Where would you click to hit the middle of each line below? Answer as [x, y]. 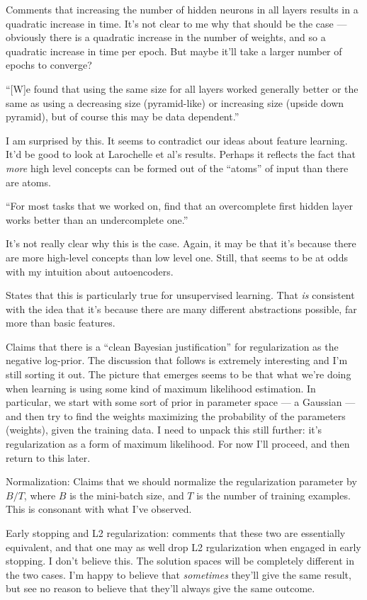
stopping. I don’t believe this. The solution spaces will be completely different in [180, 561]
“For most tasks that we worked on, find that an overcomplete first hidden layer [179, 206]
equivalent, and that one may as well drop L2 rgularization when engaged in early [183, 547]
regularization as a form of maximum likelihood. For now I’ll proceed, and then [178, 444]
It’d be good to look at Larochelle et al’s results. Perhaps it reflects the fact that [181, 154]
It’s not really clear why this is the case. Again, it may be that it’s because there [181, 243]
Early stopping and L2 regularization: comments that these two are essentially [176, 533]
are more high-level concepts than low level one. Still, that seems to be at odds [177, 257]
